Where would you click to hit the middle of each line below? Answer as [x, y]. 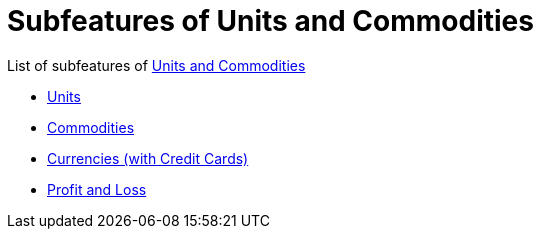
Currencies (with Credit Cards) [148, 158]
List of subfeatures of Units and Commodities [156, 65]
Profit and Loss [97, 189]
